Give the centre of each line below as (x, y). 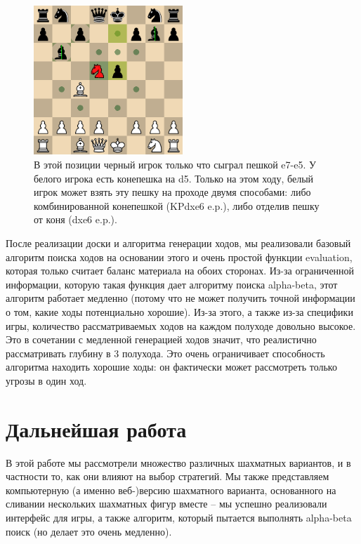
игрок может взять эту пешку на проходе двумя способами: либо (172, 192)
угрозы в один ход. (46, 380)
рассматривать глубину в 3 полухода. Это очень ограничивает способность (165, 353)
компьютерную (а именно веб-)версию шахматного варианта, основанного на (171, 490)
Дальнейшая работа (96, 429)
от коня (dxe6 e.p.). (76, 219)
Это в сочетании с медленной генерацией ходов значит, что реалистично (161, 339)
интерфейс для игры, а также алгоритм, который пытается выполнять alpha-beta (179, 517)
